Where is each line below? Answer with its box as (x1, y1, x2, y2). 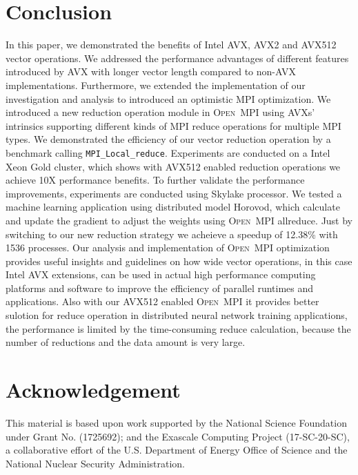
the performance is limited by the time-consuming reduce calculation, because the (6, 321, 351, 336)
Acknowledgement (6, 376, 181, 404)
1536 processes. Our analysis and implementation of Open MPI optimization (6, 240, 330, 255)
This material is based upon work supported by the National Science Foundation (6, 415, 347, 429)
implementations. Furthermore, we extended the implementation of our (6, 77, 306, 92)
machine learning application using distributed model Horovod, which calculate (6, 200, 340, 214)
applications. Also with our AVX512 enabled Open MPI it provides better (6, 294, 319, 309)
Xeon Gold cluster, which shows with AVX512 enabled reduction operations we (6, 159, 341, 173)
